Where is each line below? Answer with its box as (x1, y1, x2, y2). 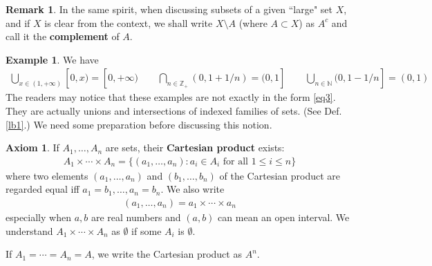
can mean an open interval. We (218, 210, 350, 225)
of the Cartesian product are (219, 168, 340, 182)
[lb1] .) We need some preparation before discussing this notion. (6, 117, 272, 131)
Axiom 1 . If (6, 140, 59, 155)
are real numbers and (91, 210, 181, 225)
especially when (6, 210, 71, 225)
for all (223, 156, 249, 167)
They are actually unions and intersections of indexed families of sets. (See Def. (6, 104, 342, 117)
